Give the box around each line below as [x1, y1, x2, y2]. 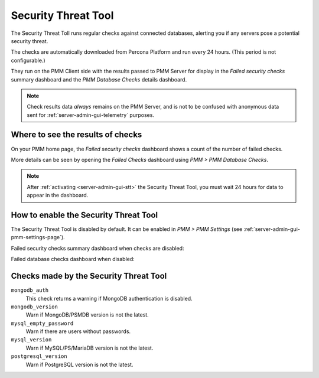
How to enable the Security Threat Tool [11, 210, 158, 220]
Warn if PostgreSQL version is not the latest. [25, 361, 134, 368]
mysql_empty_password [11, 320, 74, 327]
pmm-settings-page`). [11, 234, 65, 241]
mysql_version [11, 337, 52, 343]
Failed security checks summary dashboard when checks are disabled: [11, 245, 184, 252]
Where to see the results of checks [11, 130, 142, 140]
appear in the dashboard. [27, 192, 89, 199]
